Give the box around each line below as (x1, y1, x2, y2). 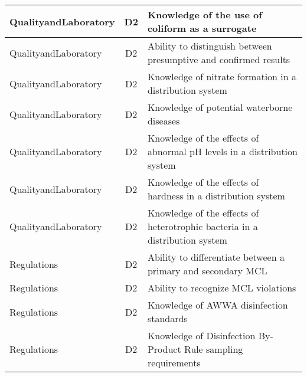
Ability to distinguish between (147, 39, 272, 53)
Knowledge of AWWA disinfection (147, 298, 288, 312)
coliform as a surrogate (147, 21, 257, 35)
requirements (147, 356, 201, 369)
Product (147, 342, 181, 356)
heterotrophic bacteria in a (147, 219, 258, 233)
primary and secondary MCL (147, 264, 267, 277)
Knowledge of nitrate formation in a (147, 70, 296, 83)
